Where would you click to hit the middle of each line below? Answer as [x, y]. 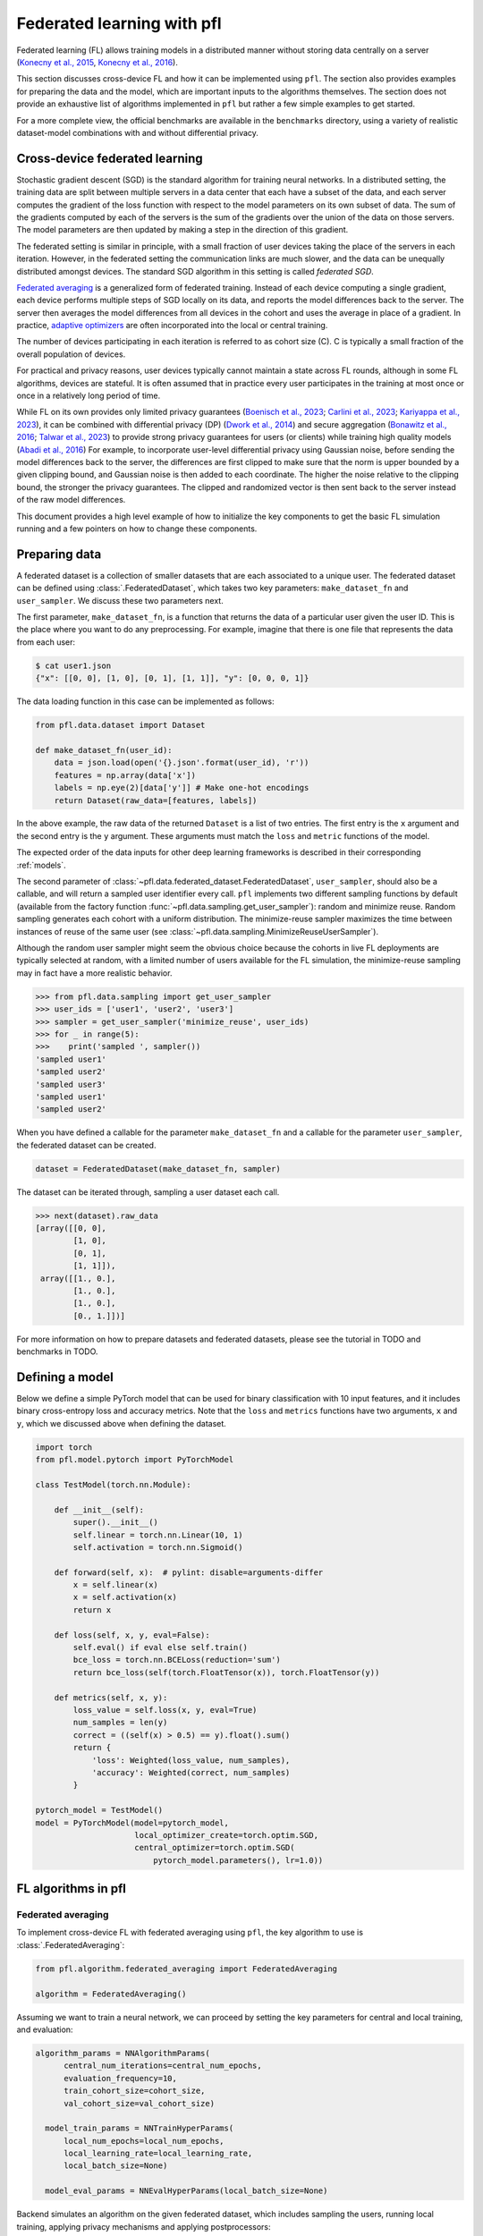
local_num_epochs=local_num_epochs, [144, 2141]
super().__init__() [115, 1522]
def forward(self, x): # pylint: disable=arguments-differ [189, 1572]
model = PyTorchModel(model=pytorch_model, [132, 1823]
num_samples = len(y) [120, 1723]
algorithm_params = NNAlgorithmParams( [123, 2053]
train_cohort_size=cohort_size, [135, 2091]
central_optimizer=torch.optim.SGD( [215, 1848]
